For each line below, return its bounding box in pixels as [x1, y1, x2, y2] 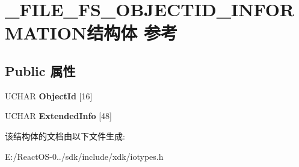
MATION [5, 20, 87, 45]
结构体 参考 [87, 20, 177, 45]
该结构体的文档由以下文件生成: [5, 129, 125, 142]
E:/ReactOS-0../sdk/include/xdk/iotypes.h [5, 150, 164, 162]
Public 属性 [5, 61, 76, 80]
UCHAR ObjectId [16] [5, 89, 93, 102]
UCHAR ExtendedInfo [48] [5, 110, 112, 122]
